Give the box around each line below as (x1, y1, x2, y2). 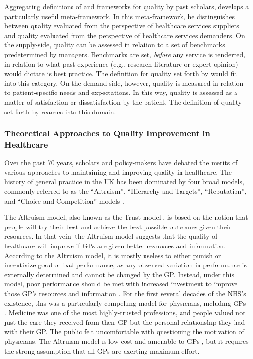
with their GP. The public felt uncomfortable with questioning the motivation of (4, 326, 244, 337)
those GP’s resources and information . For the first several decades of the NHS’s (4, 288, 246, 298)
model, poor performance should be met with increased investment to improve (4, 279, 238, 289)
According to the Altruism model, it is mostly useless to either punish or (4, 250, 221, 260)
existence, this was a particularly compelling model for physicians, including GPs (4, 298, 246, 308)
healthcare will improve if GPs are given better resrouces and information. (4, 241, 226, 251)
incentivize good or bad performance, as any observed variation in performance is (4, 260, 247, 270)
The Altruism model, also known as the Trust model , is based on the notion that (4, 212, 248, 222)
